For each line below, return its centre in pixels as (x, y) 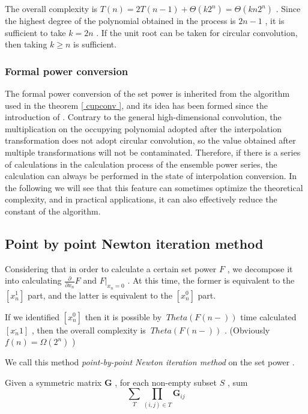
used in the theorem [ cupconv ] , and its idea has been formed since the (136, 105)
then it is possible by (123, 316)
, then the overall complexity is (89, 330)
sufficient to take (35, 32)
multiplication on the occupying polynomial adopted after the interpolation (143, 128)
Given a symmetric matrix (53, 382)
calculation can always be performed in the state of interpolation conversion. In (151, 176)
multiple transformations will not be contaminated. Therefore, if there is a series (153, 152)
